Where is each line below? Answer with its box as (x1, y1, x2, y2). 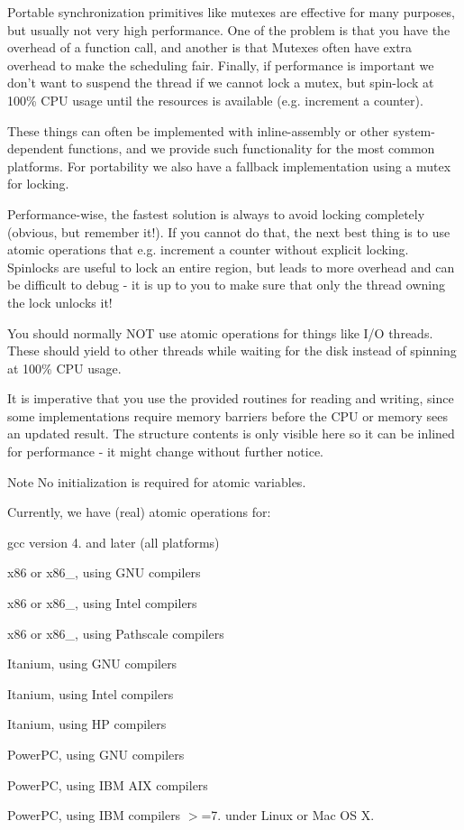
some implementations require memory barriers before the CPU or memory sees (7, 406, 448, 425)
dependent (7, 139, 65, 158)
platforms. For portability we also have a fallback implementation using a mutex (7, 156, 451, 175)
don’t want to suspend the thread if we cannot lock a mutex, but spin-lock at (7, 73, 434, 92)
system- (393, 121, 435, 140)
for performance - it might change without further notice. (7, 442, 323, 461)
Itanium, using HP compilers (7, 715, 167, 733)
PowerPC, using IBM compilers (7, 806, 181, 825)
